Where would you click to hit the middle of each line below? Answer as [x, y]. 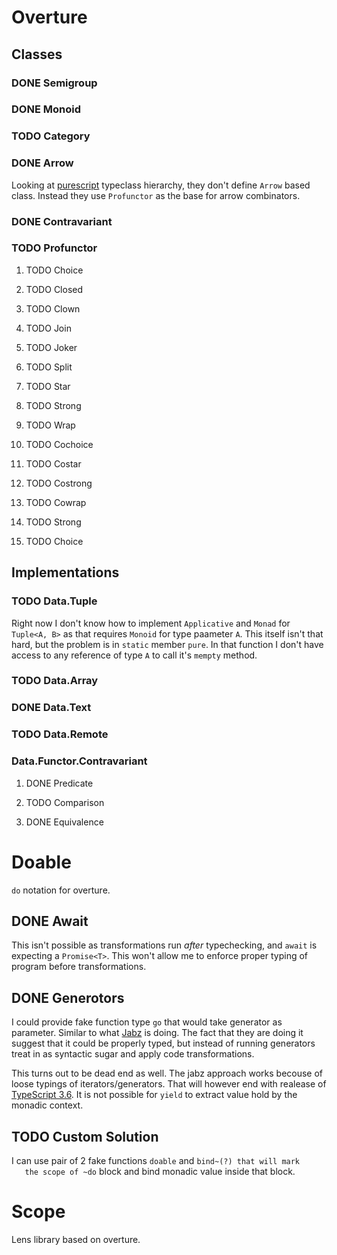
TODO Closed [54, 289]
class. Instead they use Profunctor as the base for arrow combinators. [156, 195]
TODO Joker [51, 347]
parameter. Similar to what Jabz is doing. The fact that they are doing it [157, 1033]
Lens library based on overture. [76, 1239]
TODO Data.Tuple [54, 601]
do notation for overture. [61, 890]
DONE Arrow [42, 163]
